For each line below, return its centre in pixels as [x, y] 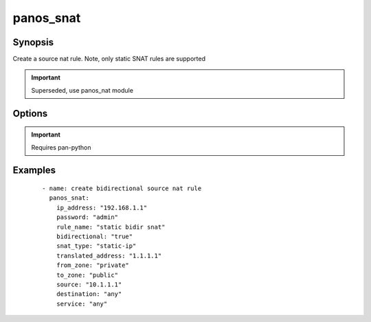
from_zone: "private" [93, 265]
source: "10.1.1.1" [89, 284]
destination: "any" [89, 294]
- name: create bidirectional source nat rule [122, 188]
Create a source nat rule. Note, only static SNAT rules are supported [109, 59]
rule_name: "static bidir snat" [111, 227]
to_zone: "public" [87, 275]
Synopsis [33, 42]
